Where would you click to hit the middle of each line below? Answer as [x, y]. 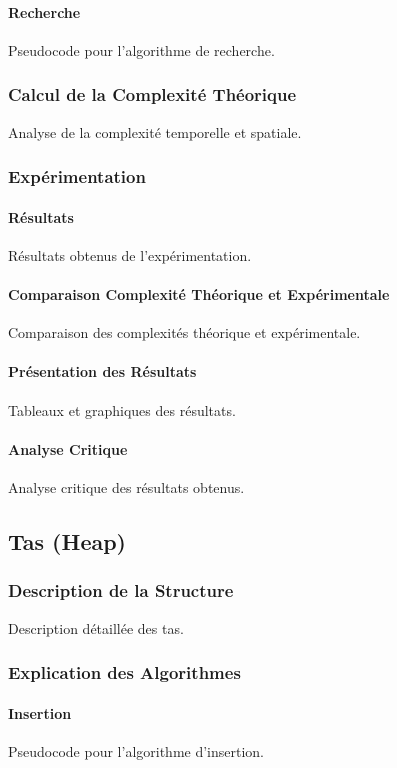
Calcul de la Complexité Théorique [152, 94]
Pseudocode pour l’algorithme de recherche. [141, 49]
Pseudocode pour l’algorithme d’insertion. [136, 750]
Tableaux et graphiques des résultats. [122, 409]
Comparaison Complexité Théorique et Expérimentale [199, 294]
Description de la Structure [121, 590]
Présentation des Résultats [102, 371]
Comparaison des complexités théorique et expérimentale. [184, 332]
